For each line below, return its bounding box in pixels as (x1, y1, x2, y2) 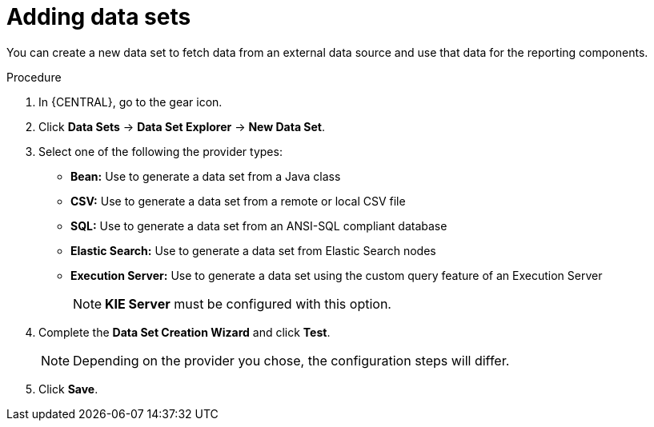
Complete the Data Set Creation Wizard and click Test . (38, 325, 331, 339)
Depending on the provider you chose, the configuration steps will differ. (73, 352, 510, 369)
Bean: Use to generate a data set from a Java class (70, 169, 341, 183)
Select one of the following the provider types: (38, 144, 283, 158)
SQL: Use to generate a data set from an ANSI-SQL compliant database (70, 218, 447, 233)
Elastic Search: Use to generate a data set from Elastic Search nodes (70, 243, 436, 257)
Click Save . (38, 381, 98, 396)
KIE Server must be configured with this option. (105, 295, 391, 312)
